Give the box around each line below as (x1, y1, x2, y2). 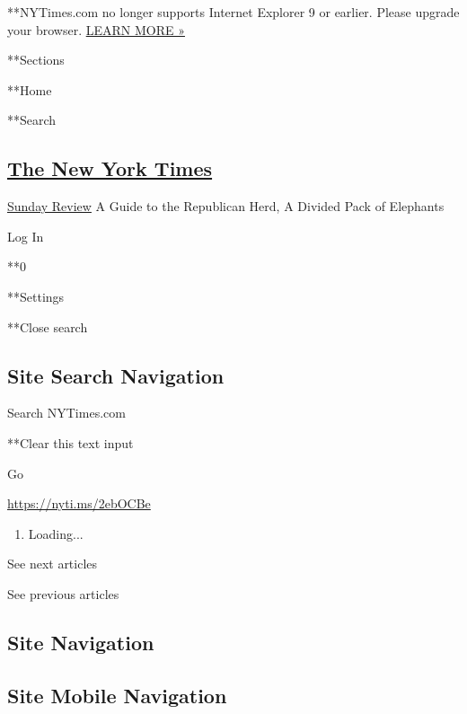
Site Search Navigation (7, 361, 225, 389)
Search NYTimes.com (7, 403, 126, 422)
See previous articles (7, 584, 119, 603)
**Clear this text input (7, 433, 134, 452)
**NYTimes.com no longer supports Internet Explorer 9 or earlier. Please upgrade (7, 3, 460, 21)
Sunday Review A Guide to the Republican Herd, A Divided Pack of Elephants (7, 197, 445, 216)
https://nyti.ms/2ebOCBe (7, 494, 151, 513)
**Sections (7, 50, 65, 69)
